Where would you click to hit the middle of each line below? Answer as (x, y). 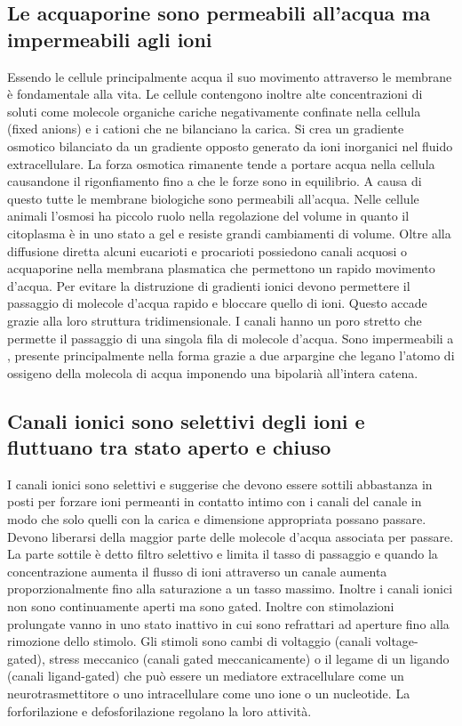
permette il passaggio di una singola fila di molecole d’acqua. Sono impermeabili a (231, 338)
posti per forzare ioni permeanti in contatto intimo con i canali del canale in (215, 501)
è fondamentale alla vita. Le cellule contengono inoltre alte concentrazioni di (215, 94)
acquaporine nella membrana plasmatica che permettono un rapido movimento (221, 268)
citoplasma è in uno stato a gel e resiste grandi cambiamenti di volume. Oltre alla (229, 233)
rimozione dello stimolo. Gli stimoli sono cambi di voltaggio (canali (189, 641)
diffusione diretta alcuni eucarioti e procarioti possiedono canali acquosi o (207, 250)
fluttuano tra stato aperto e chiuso (169, 447)
